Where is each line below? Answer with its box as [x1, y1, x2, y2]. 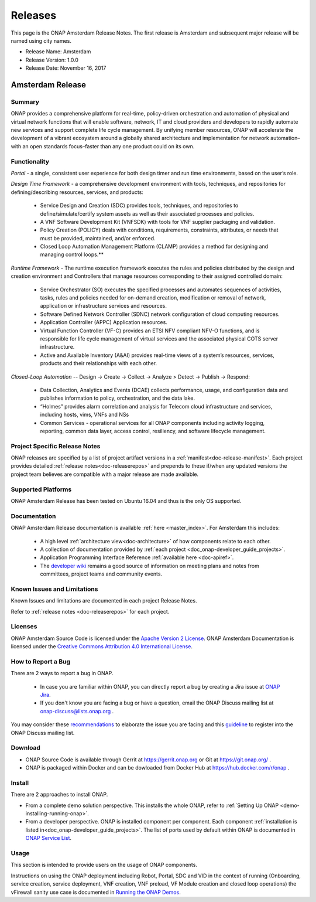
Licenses [11, 622, 37, 631]
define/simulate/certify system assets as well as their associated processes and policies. [40, 210, 255, 217]
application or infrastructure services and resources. [40, 302, 167, 309]
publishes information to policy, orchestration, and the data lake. [40, 394, 195, 401]
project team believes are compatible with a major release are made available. [11, 471, 199, 478]
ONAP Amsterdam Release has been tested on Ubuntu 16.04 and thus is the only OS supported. [11, 497, 242, 504]
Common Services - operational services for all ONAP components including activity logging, [40, 419, 265, 426]
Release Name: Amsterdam [25, 48, 91, 55]
